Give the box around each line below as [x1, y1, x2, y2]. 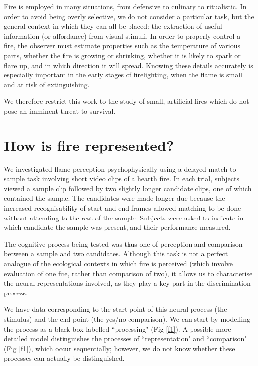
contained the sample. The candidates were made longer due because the [4, 193, 225, 203]
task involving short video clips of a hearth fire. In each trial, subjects [27, 173, 239, 184]
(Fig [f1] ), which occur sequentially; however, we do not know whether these [4, 343, 235, 353]
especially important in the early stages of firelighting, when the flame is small [4, 70, 242, 80]
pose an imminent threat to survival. [4, 105, 116, 116]
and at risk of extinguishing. [4, 79, 90, 89]
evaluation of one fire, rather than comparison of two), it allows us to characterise [4, 268, 253, 278]
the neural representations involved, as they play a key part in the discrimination [4, 278, 251, 288]
